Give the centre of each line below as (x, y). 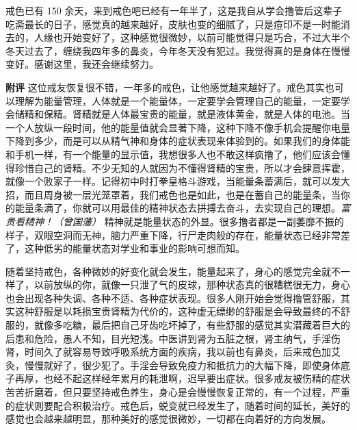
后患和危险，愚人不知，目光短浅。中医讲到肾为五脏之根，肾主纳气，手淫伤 (173, 338)
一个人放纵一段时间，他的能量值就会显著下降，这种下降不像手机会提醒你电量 (178, 127)
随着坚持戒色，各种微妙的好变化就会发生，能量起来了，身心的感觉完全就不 (173, 271)
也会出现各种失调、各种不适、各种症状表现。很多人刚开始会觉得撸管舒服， (173, 298)
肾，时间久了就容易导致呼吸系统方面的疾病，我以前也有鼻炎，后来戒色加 (168, 352)
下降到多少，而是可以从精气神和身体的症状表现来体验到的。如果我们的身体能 (178, 141)
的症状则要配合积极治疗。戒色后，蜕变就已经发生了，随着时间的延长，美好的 (178, 405)
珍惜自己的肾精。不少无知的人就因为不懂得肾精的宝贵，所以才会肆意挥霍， (182, 167)
